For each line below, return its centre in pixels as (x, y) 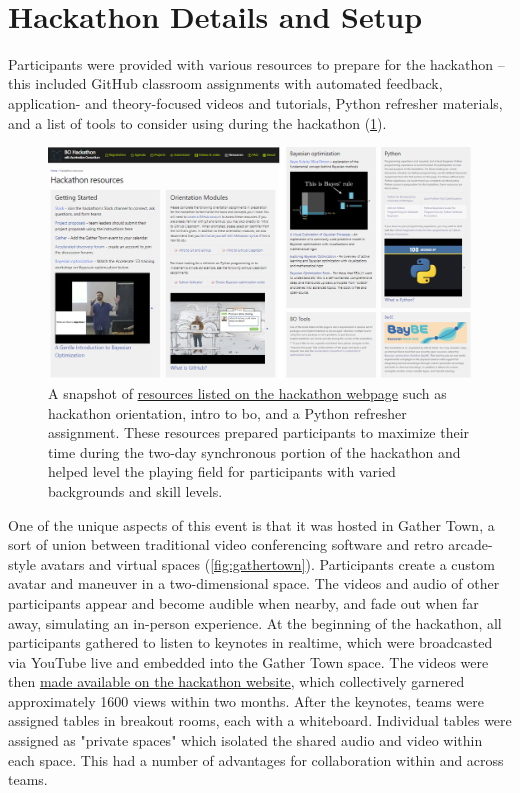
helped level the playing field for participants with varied (222, 471)
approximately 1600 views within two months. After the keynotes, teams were (246, 700)
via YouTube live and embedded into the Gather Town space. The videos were (248, 661)
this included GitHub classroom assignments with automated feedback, (225, 83)
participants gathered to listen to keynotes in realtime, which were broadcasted (250, 642)
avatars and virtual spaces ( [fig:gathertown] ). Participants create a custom (267, 563)
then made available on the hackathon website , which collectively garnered (236, 681)
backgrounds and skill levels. (135, 490)
